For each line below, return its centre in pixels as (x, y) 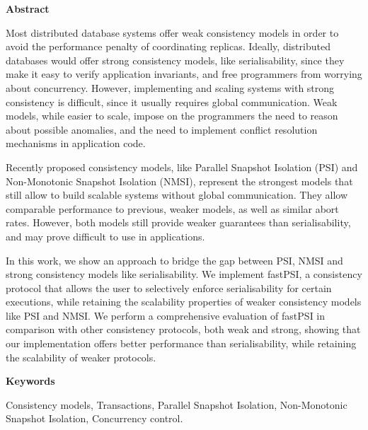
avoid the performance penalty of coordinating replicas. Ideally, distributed (168, 46)
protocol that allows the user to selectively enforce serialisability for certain (169, 287)
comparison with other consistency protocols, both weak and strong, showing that (183, 329)
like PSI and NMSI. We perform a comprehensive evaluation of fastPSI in (166, 315)
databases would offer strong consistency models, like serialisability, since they (175, 60)
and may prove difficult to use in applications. (105, 236)
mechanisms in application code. (76, 143)
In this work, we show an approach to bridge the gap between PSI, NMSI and (174, 260)
